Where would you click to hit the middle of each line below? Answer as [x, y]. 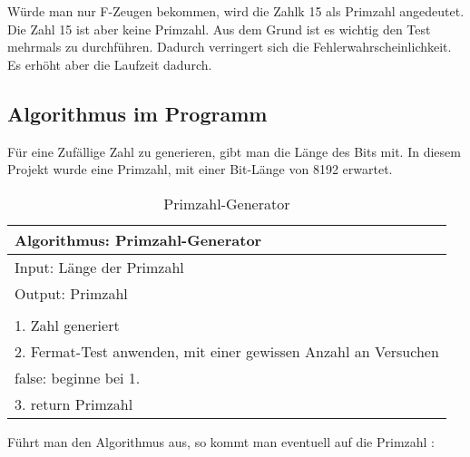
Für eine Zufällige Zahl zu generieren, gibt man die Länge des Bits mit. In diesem [234, 151]
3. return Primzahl [74, 404]
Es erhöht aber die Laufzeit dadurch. [110, 64]
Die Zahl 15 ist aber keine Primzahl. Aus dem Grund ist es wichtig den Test [219, 29]
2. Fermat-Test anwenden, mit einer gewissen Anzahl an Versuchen [227, 351]
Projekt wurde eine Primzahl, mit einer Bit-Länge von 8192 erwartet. [200, 169]
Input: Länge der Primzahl [99, 267]
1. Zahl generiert [67, 325]
